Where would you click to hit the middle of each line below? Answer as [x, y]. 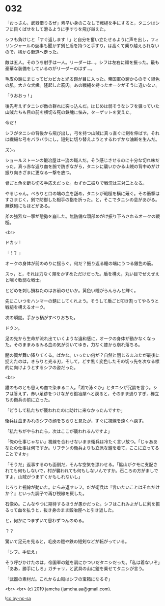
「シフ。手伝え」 [22, 552]
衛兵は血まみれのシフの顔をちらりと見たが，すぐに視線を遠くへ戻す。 [76, 421]
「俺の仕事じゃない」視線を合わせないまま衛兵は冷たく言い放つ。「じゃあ [79, 441]
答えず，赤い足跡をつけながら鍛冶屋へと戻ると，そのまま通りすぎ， [82, 393]
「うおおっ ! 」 [20, 95]
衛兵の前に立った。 [33, 400]
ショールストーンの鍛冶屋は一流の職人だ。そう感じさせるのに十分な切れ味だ [82, 160]
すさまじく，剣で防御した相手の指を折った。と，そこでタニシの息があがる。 [82, 200]
